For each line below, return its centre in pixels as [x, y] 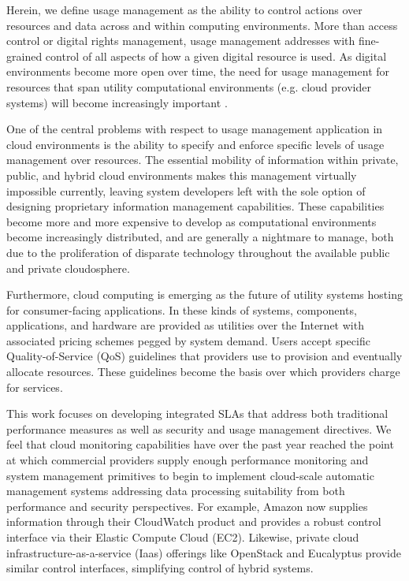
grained [24, 56]
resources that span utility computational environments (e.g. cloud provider [189, 86]
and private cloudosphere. [68, 268]
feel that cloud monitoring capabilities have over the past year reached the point [200, 444]
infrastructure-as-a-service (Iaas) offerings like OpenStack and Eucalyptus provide [204, 552]
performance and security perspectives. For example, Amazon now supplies [187, 506]
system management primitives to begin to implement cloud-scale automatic [190, 475]
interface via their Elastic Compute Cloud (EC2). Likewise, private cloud [183, 537]
